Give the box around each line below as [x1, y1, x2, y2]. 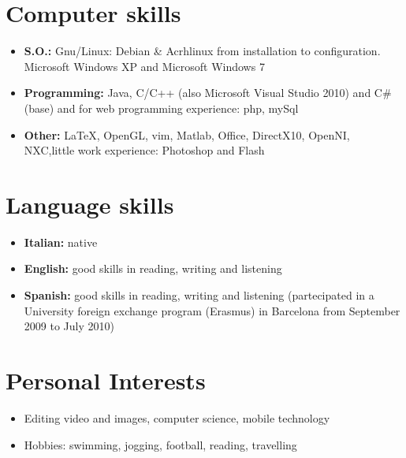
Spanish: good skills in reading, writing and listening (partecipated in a [24, 287, 374, 303]
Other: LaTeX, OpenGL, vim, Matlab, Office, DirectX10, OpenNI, [24, 126, 350, 143]
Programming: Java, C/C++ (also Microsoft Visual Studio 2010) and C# [24, 84, 392, 101]
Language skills [6, 188, 174, 220]
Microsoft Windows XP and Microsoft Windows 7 [24, 58, 265, 74]
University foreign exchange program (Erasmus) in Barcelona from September [24, 302, 400, 318]
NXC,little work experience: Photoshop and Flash [24, 142, 265, 158]
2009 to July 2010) [24, 318, 114, 334]
